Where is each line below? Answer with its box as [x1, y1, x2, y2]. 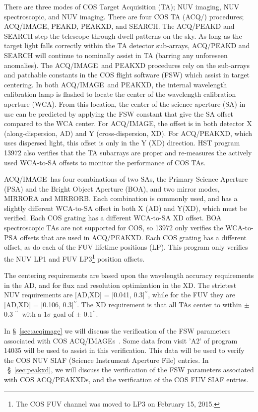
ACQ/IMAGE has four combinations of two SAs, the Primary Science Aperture [4, 174, 248, 184]
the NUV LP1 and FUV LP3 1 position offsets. [4, 252, 145, 264]
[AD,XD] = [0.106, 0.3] [4, 299, 74, 309]
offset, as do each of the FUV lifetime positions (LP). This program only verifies [4, 242, 248, 252]
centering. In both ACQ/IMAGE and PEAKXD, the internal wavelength [4, 79, 227, 89]
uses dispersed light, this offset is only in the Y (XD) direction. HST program [4, 137, 240, 148]
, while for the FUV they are [148, 289, 235, 300]
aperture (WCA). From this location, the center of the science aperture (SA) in [4, 98, 246, 109]
